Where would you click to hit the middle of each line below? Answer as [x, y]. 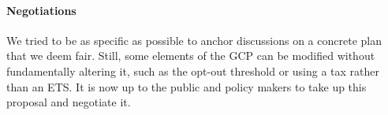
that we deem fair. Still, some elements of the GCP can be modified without [191, 56]
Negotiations [41, 10]
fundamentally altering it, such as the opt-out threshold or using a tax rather [193, 70]
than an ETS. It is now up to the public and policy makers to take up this [187, 86]
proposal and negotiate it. [69, 102]
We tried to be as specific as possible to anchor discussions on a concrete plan [194, 40]
